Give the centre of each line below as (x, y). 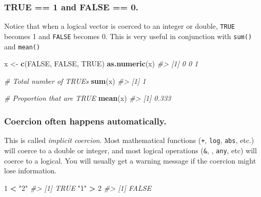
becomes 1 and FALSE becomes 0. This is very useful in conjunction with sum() (128, 36)
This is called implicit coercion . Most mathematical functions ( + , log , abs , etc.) (129, 140)
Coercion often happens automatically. (85, 121)
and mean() (22, 46)
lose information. (31, 171)
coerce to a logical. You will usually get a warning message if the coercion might (130, 160)
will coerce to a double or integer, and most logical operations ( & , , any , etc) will (130, 150)
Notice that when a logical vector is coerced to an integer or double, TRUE (119, 26)
